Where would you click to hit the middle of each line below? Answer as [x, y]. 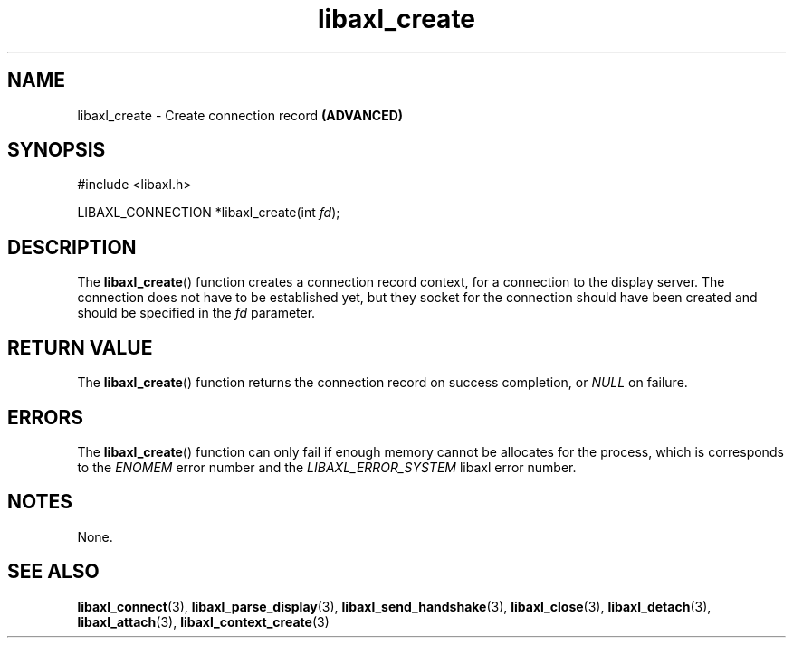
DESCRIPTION [72, 247]
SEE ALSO [53, 572]
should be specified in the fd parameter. [196, 313]
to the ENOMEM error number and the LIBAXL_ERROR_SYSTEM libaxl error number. [327, 467]
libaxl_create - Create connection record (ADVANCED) [240, 115]
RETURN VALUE [80, 347]
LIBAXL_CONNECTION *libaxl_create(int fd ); [209, 213]
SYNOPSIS [57, 150]
